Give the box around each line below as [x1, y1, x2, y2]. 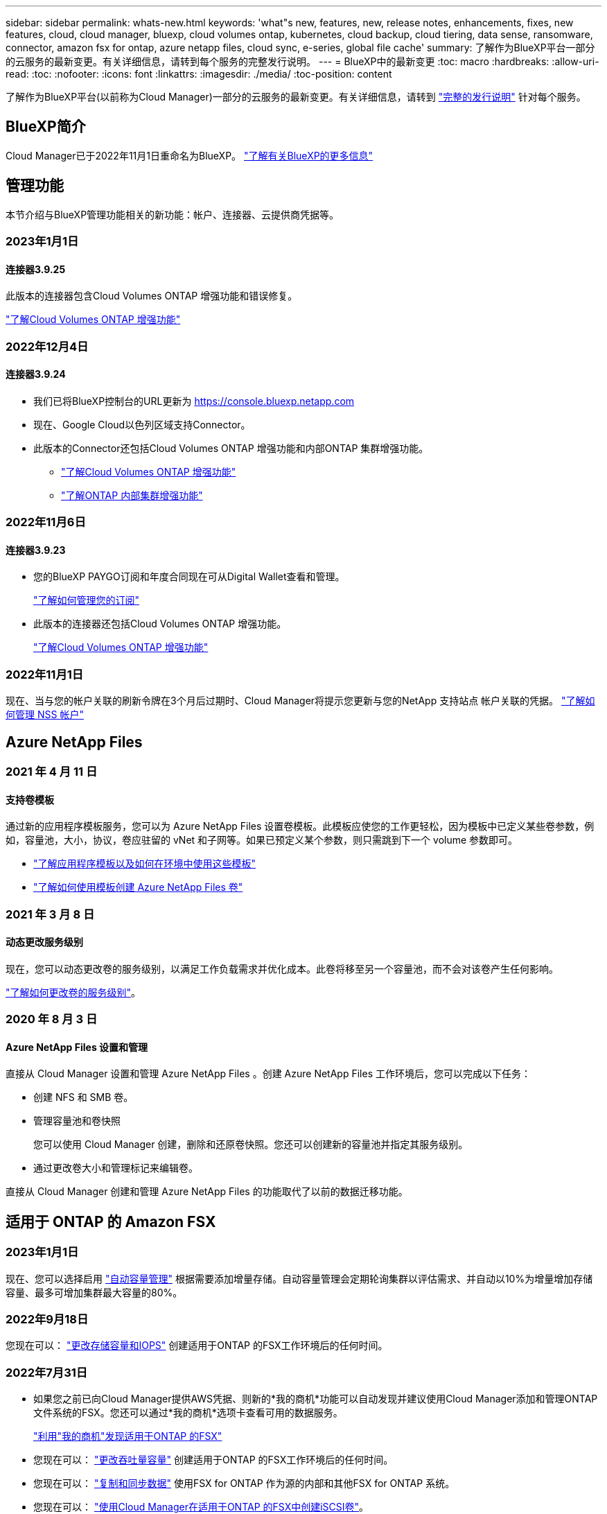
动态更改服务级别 [6, 936, 83, 948]
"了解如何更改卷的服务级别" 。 [6, 986, 141, 998]
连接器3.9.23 [6, 543, 66, 556]
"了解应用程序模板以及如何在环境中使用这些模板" [33, 858, 256, 870]
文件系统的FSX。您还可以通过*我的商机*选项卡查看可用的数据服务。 [33, 1407, 343, 1419]
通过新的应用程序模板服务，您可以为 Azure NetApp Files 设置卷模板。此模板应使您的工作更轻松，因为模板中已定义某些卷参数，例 [6, 820, 595, 833]
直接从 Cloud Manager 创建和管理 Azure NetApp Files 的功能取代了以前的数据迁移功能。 [6, 1185, 408, 1198]
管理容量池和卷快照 [33, 1115, 121, 1127]
